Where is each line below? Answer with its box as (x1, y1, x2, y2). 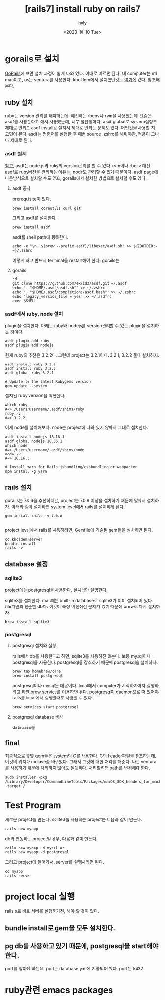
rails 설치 (5, 484, 32, 492)
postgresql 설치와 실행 (12, 642, 56, 648)
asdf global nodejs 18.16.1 (5, 439, 63, 444)
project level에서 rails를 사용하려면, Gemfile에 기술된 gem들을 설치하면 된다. (5, 527, 153, 533)
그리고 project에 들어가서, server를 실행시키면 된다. (5, 859, 105, 865)
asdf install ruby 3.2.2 (5, 362, 56, 367)
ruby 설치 (5, 98, 33, 107)
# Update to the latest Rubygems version (5, 379, 91, 384)
